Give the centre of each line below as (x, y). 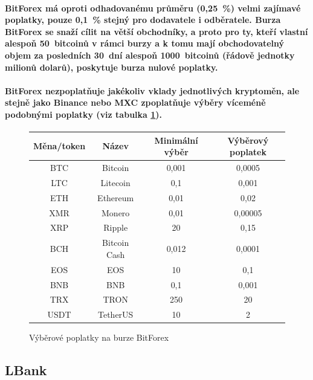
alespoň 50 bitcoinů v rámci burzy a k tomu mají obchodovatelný (145, 43)
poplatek (248, 152)
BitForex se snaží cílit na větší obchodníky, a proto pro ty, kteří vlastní (156, 31)
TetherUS (115, 314)
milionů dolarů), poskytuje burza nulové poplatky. (111, 67)
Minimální (176, 140)
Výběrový (248, 140)
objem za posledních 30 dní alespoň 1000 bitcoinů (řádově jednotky (150, 55)
